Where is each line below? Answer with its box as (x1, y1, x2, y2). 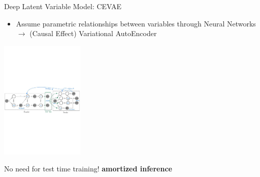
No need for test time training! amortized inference (4, 163, 172, 174)
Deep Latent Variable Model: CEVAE (4, 1, 122, 11)
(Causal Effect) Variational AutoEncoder (29, 28, 157, 39)
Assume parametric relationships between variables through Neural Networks (16, 18, 256, 28)
